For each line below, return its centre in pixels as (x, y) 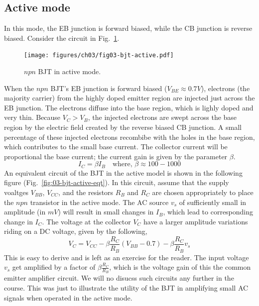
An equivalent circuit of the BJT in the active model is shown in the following (123, 172)
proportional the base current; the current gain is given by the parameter (116, 156)
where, (122, 164)
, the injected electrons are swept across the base (162, 117)
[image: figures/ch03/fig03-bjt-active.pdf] (99, 55)
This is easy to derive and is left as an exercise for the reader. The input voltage (127, 257)
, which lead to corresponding (208, 212)
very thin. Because (32, 117)
